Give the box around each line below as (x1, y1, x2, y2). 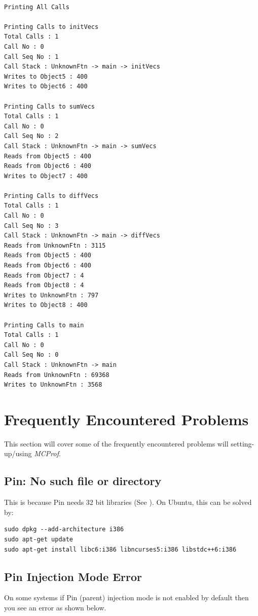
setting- (231, 438, 254, 449)
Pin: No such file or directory (4, 473, 162, 489)
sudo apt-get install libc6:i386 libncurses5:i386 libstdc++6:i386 (4, 545, 237, 553)
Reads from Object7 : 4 (4, 271, 84, 279)
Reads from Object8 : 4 (4, 282, 84, 289)
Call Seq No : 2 (4, 132, 59, 140)
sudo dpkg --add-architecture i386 (4, 526, 124, 533)
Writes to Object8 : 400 (4, 301, 88, 309)
